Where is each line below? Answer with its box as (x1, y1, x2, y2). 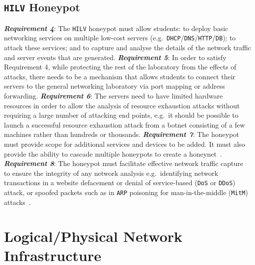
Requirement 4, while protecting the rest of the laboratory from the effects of (4, 62, 236, 72)
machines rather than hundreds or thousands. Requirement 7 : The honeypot (4, 129, 239, 139)
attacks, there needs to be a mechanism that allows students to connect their (4, 71, 236, 81)
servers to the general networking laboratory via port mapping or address (4, 81, 225, 91)
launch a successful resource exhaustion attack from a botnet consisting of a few (4, 119, 245, 130)
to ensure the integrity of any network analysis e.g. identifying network (4, 167, 218, 178)
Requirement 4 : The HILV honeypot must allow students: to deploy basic (4, 23, 228, 33)
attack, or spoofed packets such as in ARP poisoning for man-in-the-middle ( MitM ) (4, 187, 248, 198)
